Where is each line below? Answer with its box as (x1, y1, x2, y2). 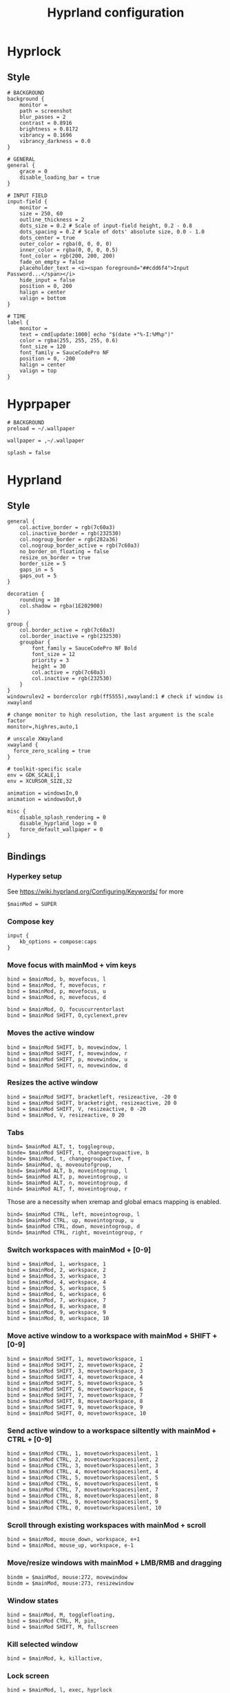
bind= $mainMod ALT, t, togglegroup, (7, 1143, 116, 1150)
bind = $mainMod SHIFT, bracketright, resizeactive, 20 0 (7, 1099, 177, 1106)
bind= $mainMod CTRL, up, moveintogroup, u (7, 1217, 134, 1224)
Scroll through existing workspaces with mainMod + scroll (7, 1520, 207, 1530)
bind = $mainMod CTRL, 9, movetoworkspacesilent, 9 (7, 1498, 158, 1505)
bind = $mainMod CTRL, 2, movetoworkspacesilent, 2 (7, 1456, 158, 1463)
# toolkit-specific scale (7, 765, 81, 773)
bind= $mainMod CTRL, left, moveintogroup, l (7, 1211, 140, 1218)
